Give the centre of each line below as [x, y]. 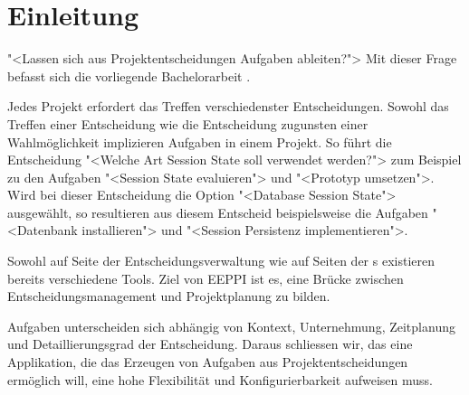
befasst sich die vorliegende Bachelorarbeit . [129, 75]
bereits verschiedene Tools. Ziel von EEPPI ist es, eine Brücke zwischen [206, 278]
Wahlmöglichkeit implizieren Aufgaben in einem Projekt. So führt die [200, 141]
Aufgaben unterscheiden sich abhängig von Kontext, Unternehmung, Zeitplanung [231, 326]
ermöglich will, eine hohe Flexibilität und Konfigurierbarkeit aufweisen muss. [220, 379]
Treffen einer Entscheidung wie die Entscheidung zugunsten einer [188, 123]
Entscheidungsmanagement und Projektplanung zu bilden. [169, 296]
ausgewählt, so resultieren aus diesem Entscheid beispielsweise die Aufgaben [218, 212]
